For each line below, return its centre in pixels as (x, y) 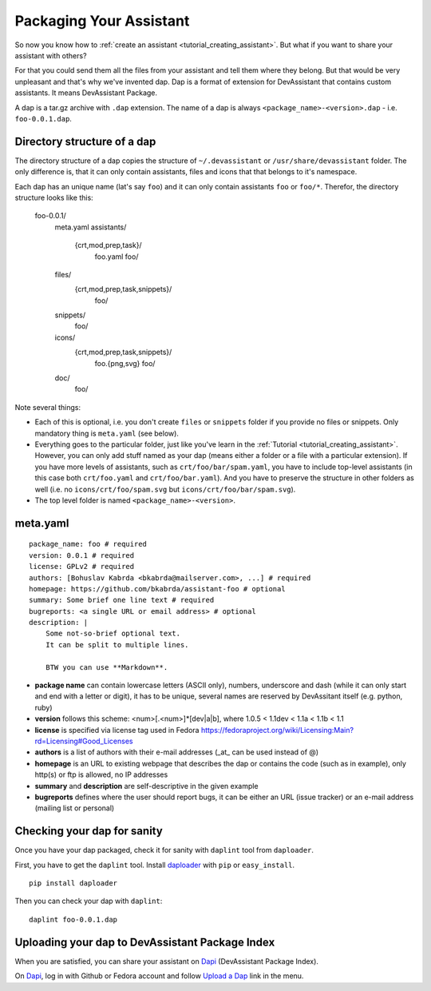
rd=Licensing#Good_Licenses (84, 741)
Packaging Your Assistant (102, 21)
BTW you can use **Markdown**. (107, 667)
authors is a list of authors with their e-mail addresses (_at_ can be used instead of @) (177, 752)
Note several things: (48, 407)
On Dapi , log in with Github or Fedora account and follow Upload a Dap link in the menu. (159, 976)
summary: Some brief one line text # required (122, 600)
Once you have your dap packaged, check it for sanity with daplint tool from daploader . (164, 850)
